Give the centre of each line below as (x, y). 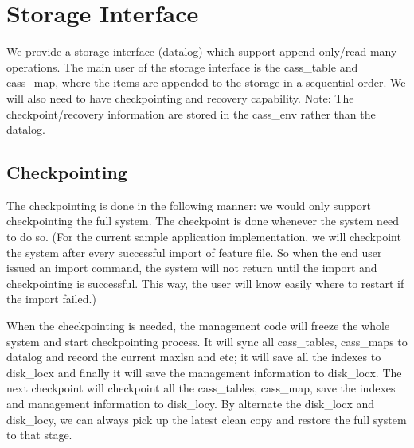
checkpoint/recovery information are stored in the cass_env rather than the (191, 113)
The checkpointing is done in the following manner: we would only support (189, 205)
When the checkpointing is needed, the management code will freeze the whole (198, 326)
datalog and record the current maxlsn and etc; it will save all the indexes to (194, 357)
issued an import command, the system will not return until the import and (192, 268)
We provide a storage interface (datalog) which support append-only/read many (202, 51)
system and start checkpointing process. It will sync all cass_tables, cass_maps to (207, 341)
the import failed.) (51, 299)
